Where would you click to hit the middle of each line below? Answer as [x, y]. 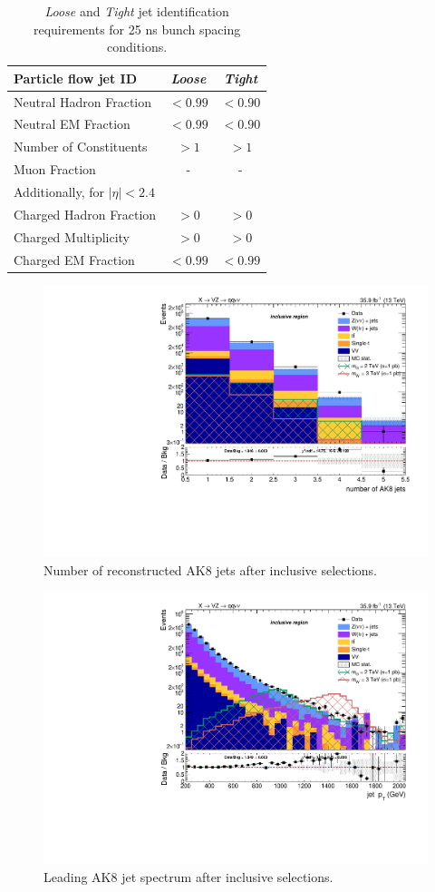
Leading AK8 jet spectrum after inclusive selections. [188, 876]
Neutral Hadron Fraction [83, 101]
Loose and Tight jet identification [137, 11]
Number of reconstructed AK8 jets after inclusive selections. [211, 569]
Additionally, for [59, 191]
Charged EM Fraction [74, 259]
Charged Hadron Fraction [85, 214]
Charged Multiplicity [72, 236]
